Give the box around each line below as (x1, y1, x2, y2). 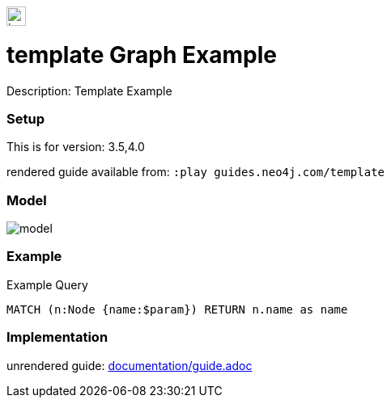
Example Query (6, 277, 88, 292)
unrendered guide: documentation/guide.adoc (6, 358, 253, 372)
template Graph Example (6, 40, 277, 69)
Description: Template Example (6, 83, 172, 98)
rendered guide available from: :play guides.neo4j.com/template (6, 165, 385, 179)
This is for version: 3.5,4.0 (6, 140, 145, 154)
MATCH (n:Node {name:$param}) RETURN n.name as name (6, 302, 348, 316)
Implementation (6, 329, 108, 346)
